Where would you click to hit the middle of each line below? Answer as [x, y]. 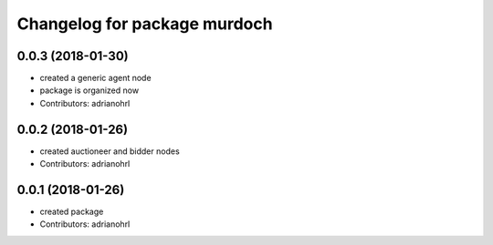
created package [72, 212]
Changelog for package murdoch [145, 24]
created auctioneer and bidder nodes [110, 151]
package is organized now [89, 90]
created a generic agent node [95, 78]
